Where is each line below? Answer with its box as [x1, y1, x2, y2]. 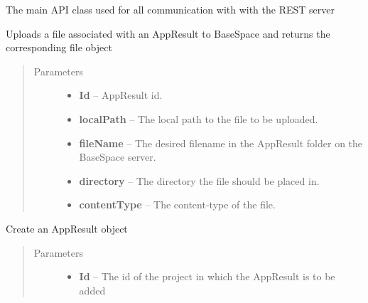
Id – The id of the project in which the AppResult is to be [79, 269, 335, 284]
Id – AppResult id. [79, 87, 163, 102]
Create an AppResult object [6, 220, 128, 235]
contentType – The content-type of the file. [79, 197, 276, 212]
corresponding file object [6, 40, 112, 55]
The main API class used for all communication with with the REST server [6, 2, 335, 16]
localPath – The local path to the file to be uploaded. [79, 111, 318, 126]
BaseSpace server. [79, 149, 156, 164]
